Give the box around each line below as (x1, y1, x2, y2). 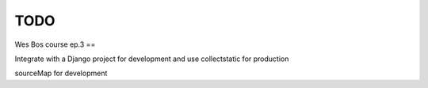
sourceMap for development (14, 68, 108, 78)
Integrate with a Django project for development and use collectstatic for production (14, 54, 289, 63)
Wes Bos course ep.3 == (14, 40, 96, 49)
